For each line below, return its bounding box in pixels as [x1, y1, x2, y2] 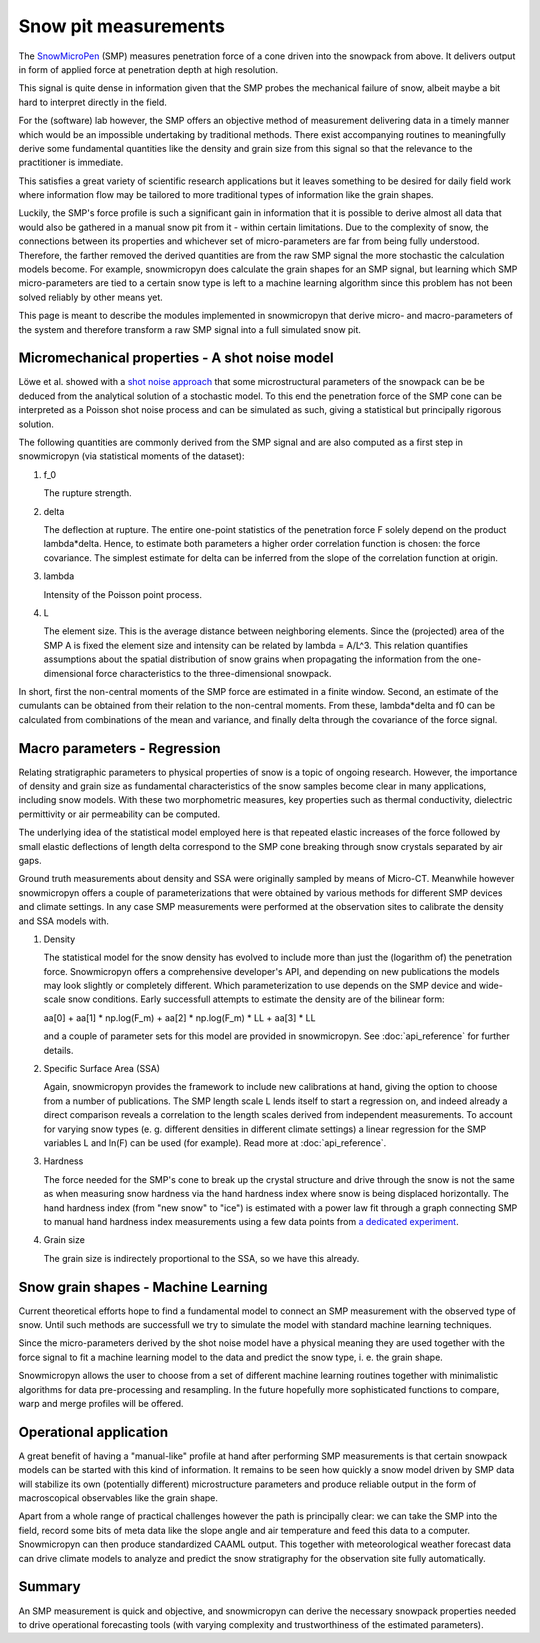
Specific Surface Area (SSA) [43, 1063, 160, 1075]
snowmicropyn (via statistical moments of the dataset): [18, 450, 245, 462]
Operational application [18, 1423, 169, 1440]
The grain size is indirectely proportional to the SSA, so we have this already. [43, 1252, 360, 1264]
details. [43, 1044, 74, 1056]
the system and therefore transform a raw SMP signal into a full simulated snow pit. [18, 323, 362, 335]
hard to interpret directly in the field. [18, 96, 167, 108]
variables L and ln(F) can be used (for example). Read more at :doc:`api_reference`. [43, 1136, 387, 1149]
